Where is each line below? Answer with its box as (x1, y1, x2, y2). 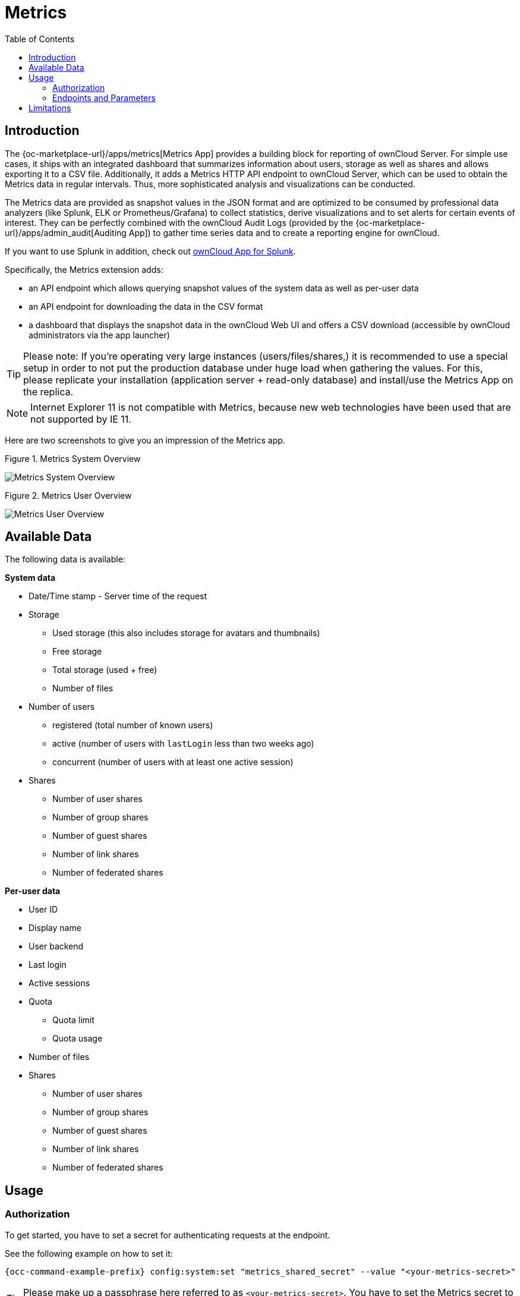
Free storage (52, 646, 102, 657)
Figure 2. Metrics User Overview (5, 490, 132, 501)
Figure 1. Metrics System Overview (5, 453, 141, 464)
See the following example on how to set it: (5, 1248, 173, 1259)
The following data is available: (5, 554, 125, 565)
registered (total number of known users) (52, 720, 213, 731)
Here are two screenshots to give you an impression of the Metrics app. (5, 435, 285, 445)
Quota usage (52, 1033, 103, 1044)
